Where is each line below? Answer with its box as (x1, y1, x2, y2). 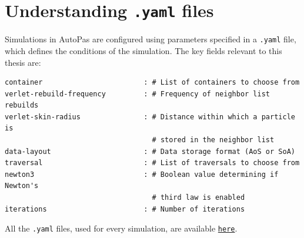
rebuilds (5, 101, 39, 110)
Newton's (5, 182, 39, 190)
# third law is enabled (152, 193, 245, 202)
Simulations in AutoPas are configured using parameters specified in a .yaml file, (5, 33, 296, 45)
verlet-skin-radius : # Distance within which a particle (5, 112, 295, 121)
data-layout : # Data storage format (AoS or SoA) (5, 147, 295, 156)
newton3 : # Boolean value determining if (5, 170, 279, 179)
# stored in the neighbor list (152, 136, 275, 145)
